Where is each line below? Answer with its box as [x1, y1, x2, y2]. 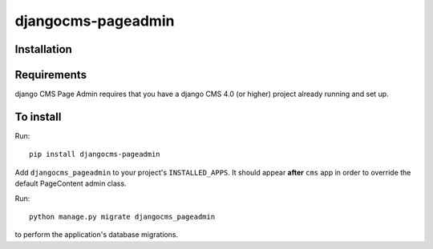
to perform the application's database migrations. [14, 230, 179, 239]
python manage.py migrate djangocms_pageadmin [29, 212, 216, 221]
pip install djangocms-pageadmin [29, 150, 160, 159]
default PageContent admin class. [14, 179, 127, 188]
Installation [14, 42, 72, 56]
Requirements [14, 68, 87, 82]
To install [14, 110, 62, 123]
